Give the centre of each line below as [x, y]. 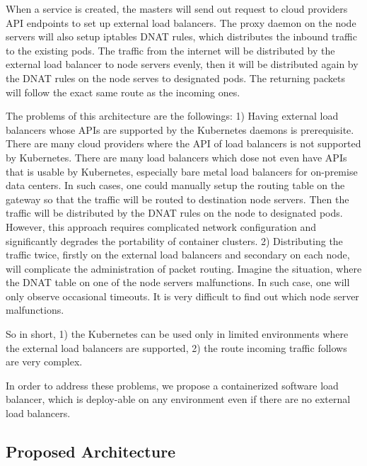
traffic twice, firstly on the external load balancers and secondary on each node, [178, 255]
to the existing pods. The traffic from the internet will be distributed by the [170, 50]
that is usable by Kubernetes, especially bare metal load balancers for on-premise [182, 171]
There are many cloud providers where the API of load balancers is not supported [183, 143]
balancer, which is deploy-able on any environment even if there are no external [178, 399]
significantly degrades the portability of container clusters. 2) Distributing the [174, 240]
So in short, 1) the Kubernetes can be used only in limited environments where [177, 334]
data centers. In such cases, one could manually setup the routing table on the [175, 185]
